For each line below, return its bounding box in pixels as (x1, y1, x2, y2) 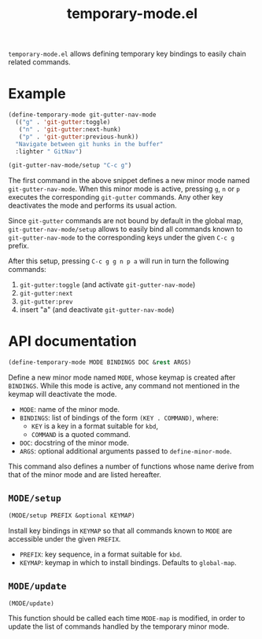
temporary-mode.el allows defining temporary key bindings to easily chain (8, 49, 246, 59)
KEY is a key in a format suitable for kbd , (31, 421, 159, 431)
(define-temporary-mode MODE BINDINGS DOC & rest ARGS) (8, 358, 192, 366)
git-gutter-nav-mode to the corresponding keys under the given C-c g (8, 233, 234, 242)
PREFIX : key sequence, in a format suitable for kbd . (19, 549, 183, 559)
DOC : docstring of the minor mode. (19, 438, 130, 448)
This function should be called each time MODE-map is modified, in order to (8, 614, 245, 623)
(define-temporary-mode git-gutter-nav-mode (8, 111, 157, 119)
